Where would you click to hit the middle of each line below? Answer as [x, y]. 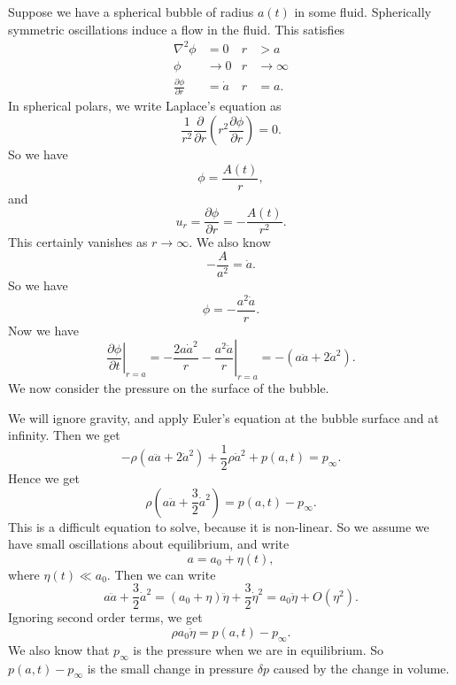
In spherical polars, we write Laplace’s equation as [145, 106]
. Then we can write [161, 574]
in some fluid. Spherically [363, 12]
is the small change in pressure [170, 668]
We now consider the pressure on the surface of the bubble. [169, 388]
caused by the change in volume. [361, 668]
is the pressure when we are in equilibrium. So [259, 649]
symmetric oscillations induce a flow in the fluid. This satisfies [177, 29]
